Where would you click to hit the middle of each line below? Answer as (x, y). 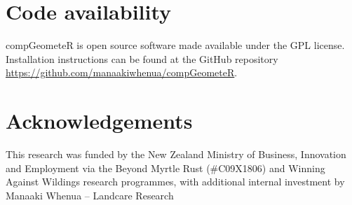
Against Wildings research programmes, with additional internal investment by (175, 182)
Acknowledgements (99, 121)
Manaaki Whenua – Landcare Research (90, 195)
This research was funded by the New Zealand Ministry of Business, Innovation (176, 154)
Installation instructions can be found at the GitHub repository (142, 58)
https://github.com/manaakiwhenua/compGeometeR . (122, 72)
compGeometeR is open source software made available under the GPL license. (175, 45)
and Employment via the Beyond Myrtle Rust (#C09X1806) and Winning (165, 168)
